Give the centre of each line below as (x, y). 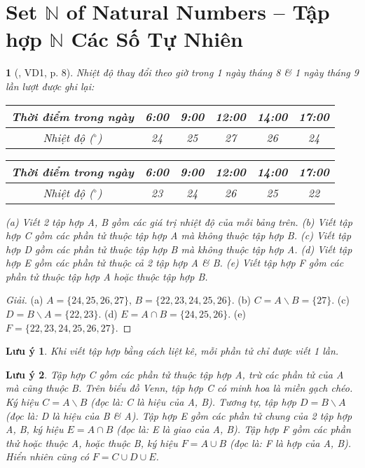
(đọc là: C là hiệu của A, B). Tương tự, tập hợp (193, 402)
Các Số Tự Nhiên (157, 39)
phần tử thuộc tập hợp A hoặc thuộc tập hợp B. (107, 276)
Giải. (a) (25, 300)
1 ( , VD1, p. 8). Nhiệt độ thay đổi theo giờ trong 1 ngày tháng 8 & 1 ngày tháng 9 (182, 72)
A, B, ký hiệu (35, 429)
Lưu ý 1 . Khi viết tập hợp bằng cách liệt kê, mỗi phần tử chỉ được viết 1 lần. (172, 351)
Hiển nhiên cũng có (47, 456)
